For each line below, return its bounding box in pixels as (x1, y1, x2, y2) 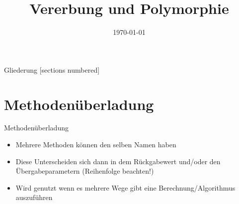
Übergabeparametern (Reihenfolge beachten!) (15, 166, 154, 176)
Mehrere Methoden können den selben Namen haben (15, 139, 176, 150)
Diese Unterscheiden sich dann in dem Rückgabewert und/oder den (15, 156, 221, 166)
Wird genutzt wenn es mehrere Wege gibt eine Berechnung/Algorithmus (15, 182, 236, 193)
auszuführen (15, 192, 53, 203)
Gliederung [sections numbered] (4, 64, 100, 75)
